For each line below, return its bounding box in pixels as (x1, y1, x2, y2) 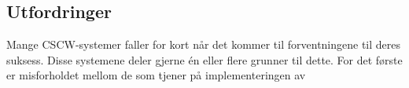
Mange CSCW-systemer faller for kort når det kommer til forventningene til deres (6, 36, 401, 53)
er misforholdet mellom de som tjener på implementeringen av (6, 67, 306, 83)
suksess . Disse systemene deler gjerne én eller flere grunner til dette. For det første (6, 51, 403, 68)
